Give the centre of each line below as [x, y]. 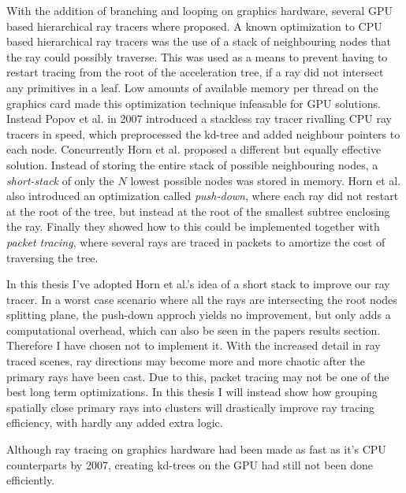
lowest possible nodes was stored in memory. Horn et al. [266, 180]
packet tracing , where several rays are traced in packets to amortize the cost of [196, 241]
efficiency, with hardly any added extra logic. [115, 423]
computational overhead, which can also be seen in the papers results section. [194, 330]
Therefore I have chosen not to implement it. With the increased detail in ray [194, 345]
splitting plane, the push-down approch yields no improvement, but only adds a [199, 315]
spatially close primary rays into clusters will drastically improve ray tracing [191, 407]
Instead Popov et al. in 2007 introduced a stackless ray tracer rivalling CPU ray [199, 119]
